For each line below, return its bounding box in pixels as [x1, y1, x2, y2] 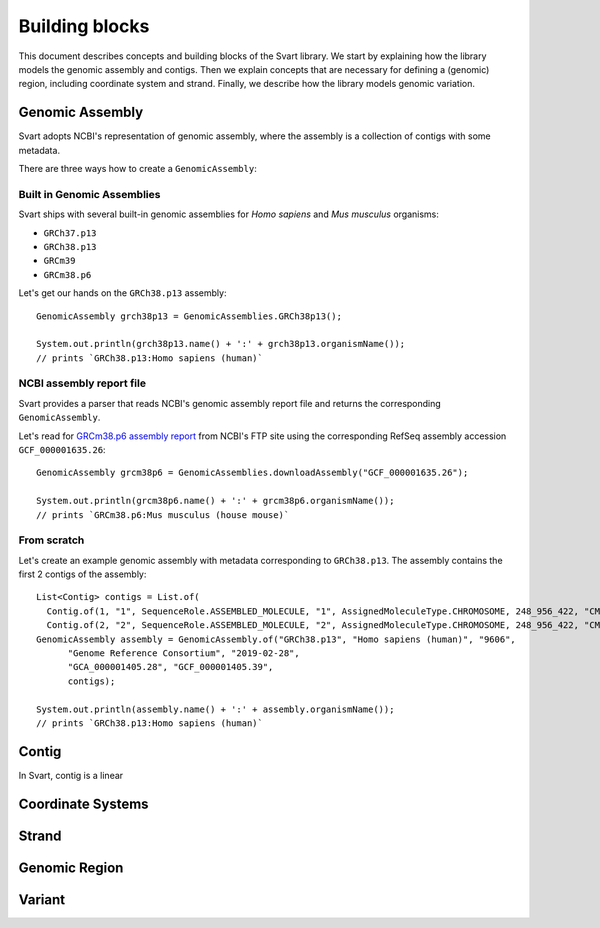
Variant [18, 891, 65, 908]
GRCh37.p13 [43, 227, 97, 239]
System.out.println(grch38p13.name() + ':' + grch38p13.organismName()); [36, 338, 406, 350]
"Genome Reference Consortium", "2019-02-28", [67, 648, 300, 659]
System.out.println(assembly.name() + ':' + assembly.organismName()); [36, 703, 395, 715]
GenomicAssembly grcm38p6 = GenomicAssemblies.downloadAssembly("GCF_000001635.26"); [36, 467, 469, 479]
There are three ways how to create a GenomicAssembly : [18, 163, 257, 175]
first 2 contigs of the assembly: [18, 568, 147, 580]
